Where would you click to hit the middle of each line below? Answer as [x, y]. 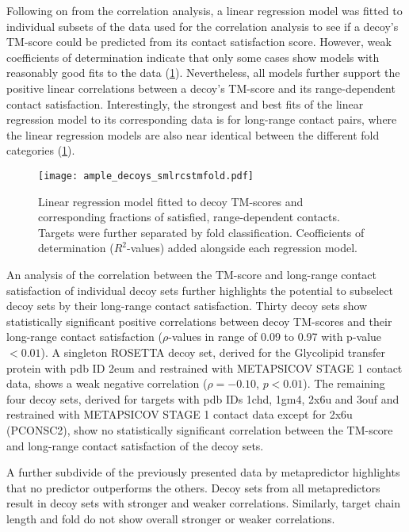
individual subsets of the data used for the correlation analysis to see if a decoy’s [203, 26]
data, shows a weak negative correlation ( [107, 383]
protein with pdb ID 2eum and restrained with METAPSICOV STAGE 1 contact [204, 367]
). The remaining [344, 383]
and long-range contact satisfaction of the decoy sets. [135, 445]
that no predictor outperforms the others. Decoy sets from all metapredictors [193, 487]
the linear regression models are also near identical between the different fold [193, 134]
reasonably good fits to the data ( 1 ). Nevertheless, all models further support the [203, 73]
